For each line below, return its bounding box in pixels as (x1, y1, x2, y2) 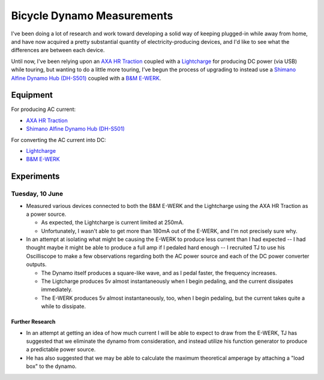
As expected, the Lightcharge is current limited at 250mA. (41, 219, 184, 226)
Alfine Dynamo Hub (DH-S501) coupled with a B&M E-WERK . (11, 74, 161, 82)
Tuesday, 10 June (11, 189, 64, 198)
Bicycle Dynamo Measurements (11, 9, 173, 22)
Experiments (11, 171, 60, 182)
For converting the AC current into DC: (11, 136, 106, 143)
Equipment (11, 90, 53, 100)
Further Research (11, 318, 56, 325)
